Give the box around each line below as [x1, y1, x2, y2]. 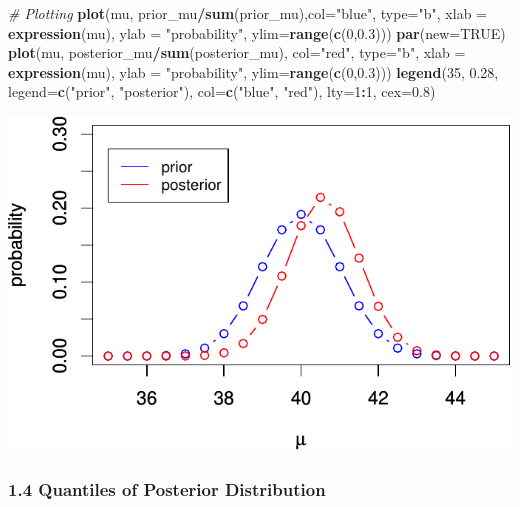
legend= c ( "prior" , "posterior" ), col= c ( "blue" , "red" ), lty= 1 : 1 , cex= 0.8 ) [8, 81, 436, 102]
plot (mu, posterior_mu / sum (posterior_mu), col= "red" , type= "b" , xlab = [8, 42, 466, 63]
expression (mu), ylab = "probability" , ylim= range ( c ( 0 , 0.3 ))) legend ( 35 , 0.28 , [8, 61, 499, 82]
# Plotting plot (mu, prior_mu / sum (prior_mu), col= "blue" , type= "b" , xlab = [8, 3, 487, 23]
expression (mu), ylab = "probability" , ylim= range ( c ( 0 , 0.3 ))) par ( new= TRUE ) [8, 22, 506, 43]
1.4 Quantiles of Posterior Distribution [8, 477, 326, 502]
